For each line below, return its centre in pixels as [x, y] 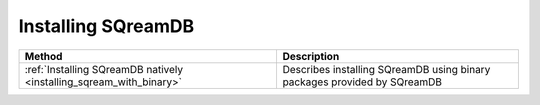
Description [311, 56]
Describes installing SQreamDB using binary [386, 69]
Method [43, 56]
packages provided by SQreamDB [362, 82]
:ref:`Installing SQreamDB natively [104, 69]
